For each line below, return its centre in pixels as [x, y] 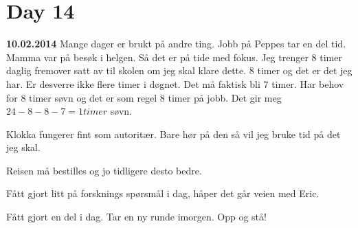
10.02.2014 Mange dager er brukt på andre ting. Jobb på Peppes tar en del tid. [176, 44]
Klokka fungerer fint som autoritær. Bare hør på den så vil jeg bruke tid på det [174, 134]
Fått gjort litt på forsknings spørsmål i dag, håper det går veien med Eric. [163, 193]
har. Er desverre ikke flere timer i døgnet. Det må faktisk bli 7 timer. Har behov [175, 83]
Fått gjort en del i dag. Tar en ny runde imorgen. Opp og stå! [136, 217]
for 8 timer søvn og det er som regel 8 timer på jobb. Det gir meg [144, 97]
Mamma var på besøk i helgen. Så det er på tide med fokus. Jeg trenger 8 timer [174, 57]
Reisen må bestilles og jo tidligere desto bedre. [104, 170]
